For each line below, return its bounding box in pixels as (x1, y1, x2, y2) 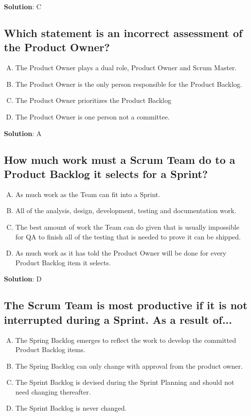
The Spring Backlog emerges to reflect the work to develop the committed (15, 335, 236, 345)
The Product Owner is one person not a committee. (15, 111, 170, 121)
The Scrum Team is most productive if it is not (4, 297, 248, 313)
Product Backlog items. (15, 344, 86, 355)
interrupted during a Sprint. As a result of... (4, 312, 232, 327)
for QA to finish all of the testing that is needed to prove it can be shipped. (15, 231, 241, 241)
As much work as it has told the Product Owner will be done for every (15, 248, 227, 258)
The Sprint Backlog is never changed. (15, 403, 127, 413)
